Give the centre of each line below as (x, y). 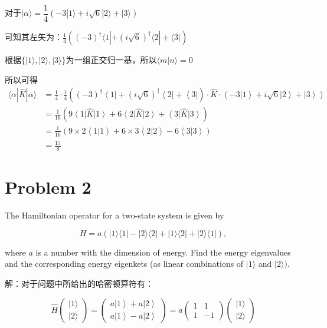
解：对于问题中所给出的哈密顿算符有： (79, 283)
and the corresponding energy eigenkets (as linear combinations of (124, 264)
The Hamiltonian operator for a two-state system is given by (115, 215)
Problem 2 (48, 187)
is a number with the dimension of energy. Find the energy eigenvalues (163, 252)
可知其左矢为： (34, 37)
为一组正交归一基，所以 (111, 60)
